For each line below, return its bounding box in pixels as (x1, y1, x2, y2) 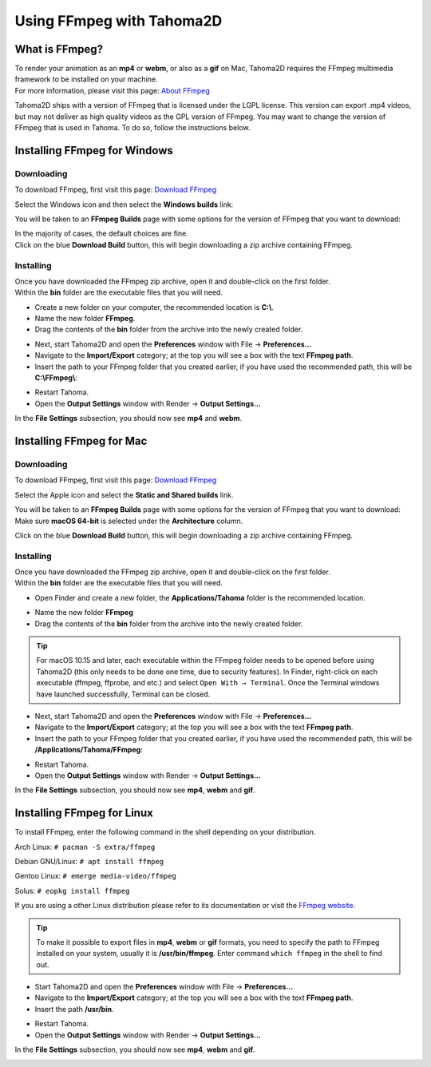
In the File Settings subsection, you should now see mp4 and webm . (14, 414, 243, 423)
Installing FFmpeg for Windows (14, 144, 173, 157)
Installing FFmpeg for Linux (14, 807, 153, 820)
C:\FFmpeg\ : (34, 373, 77, 383)
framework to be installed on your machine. (14, 74, 158, 84)
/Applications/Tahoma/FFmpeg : (34, 745, 143, 755)
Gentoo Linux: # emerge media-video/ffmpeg (14, 871, 177, 881)
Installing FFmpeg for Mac (14, 434, 148, 447)
